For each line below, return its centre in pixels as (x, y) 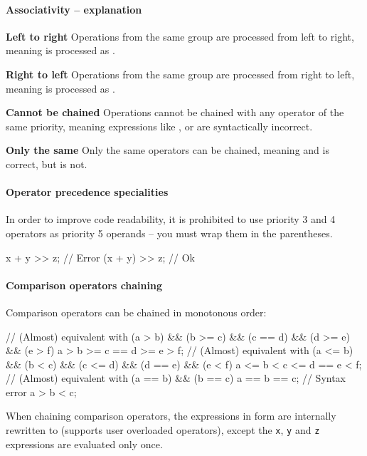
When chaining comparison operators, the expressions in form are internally (171, 416)
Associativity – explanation (74, 9)
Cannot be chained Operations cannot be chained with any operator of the (175, 112)
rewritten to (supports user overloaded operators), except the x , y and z (163, 430)
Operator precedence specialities (87, 192)
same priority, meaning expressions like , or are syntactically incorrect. (159, 126)
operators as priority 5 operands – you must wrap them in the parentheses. (169, 233)
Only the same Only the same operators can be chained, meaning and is (167, 150)
